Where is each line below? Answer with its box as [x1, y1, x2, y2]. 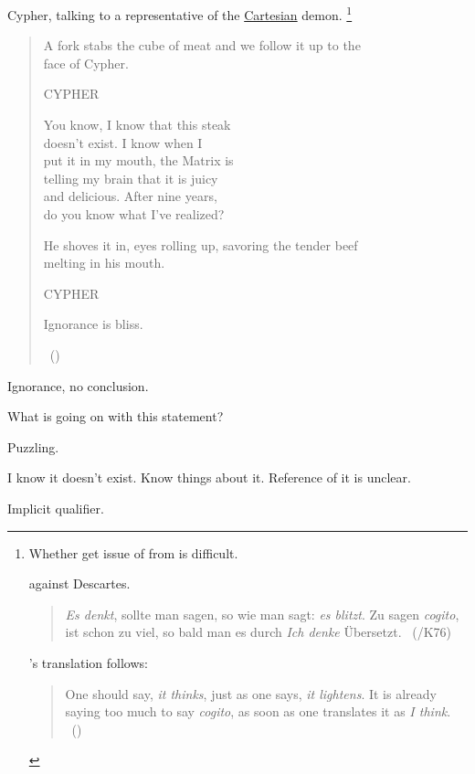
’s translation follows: [28, 652, 148, 672]
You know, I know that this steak [43, 115, 231, 134]
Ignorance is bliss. [43, 314, 143, 334]
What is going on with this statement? [7, 407, 224, 426]
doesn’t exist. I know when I [43, 133, 203, 152]
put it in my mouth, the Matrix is [43, 151, 234, 170]
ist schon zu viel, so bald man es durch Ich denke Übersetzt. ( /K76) [65, 622, 452, 641]
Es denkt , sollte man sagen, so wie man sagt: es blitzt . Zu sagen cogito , [65, 604, 459, 623]
